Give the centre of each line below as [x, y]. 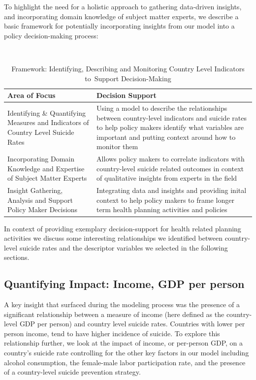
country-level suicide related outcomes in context [170, 168]
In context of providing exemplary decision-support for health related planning [123, 228]
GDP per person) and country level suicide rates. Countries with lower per [132, 324]
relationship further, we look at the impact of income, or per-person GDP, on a [124, 343]
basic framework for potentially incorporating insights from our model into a [119, 26]
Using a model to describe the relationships [162, 108]
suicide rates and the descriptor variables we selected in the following [124, 247]
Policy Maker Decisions [43, 209]
